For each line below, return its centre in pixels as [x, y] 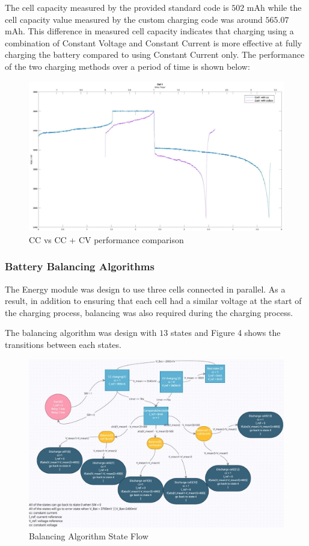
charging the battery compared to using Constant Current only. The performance [155, 54]
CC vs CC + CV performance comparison [106, 239]
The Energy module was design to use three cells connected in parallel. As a [145, 289]
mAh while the [274, 7]
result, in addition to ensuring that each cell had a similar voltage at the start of [153, 301]
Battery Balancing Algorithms [80, 266]
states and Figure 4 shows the [225, 333]
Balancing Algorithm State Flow [89, 536]
